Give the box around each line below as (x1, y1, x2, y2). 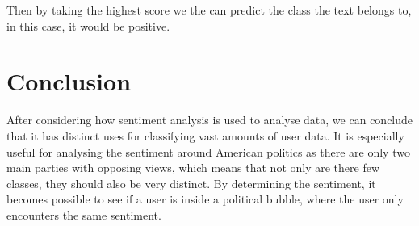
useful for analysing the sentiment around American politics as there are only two (6, 143, 410, 160)
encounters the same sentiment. (6, 206, 161, 223)
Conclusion (6, 65, 132, 98)
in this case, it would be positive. (6, 17, 170, 34)
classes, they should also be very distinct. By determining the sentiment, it (6, 174, 376, 191)
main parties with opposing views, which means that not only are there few (6, 159, 380, 176)
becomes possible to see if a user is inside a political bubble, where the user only (6, 190, 404, 207)
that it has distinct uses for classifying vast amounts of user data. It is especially (6, 127, 404, 144)
